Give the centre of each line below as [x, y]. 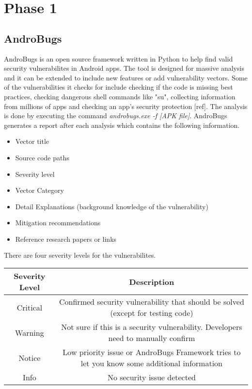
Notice [30, 358]
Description [152, 281]
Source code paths [42, 157]
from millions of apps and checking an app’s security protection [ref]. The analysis [126, 106]
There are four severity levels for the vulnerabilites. [80, 255]
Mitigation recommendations [58, 223]
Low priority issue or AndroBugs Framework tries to [152, 352]
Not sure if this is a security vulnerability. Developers [152, 327]
